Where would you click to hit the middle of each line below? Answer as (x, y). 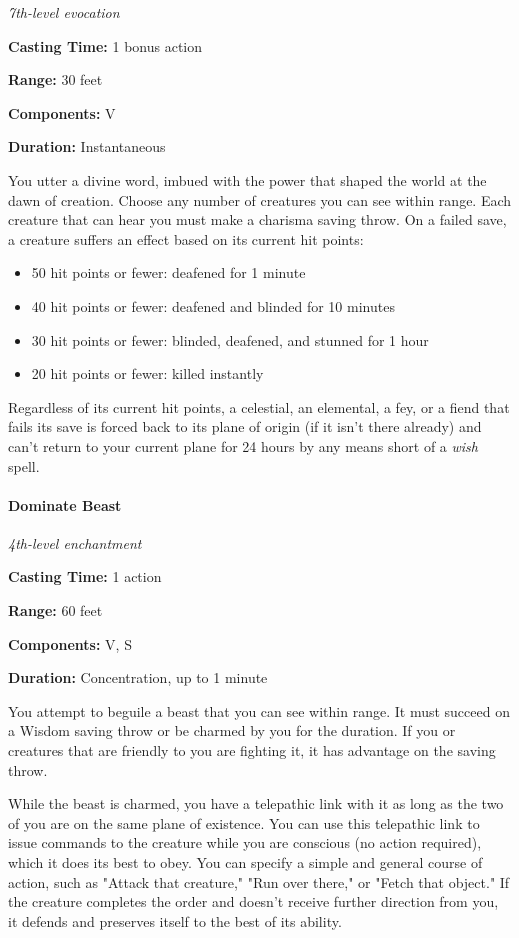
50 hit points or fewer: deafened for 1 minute (168, 272)
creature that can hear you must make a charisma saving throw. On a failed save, (257, 219)
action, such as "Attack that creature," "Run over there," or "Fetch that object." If (259, 881)
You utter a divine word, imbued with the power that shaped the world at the (247, 179)
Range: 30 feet (55, 79)
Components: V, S (70, 643)
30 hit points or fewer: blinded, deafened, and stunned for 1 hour (230, 339)
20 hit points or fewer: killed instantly (147, 373)
